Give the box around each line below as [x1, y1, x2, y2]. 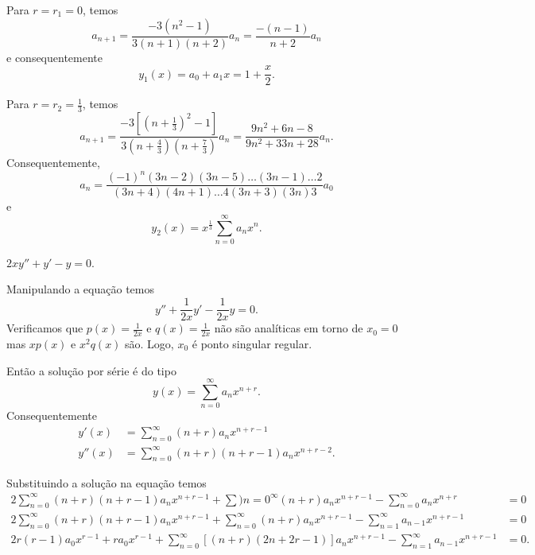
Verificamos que [6, 320, 83, 336]
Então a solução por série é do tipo [6, 362, 176, 378]
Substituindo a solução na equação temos [6, 474, 207, 491]
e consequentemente [6, 49, 103, 65]
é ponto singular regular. [192, 335, 312, 351]
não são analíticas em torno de [214, 320, 363, 336]
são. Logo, [125, 335, 174, 351]
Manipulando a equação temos [6, 281, 154, 297]
